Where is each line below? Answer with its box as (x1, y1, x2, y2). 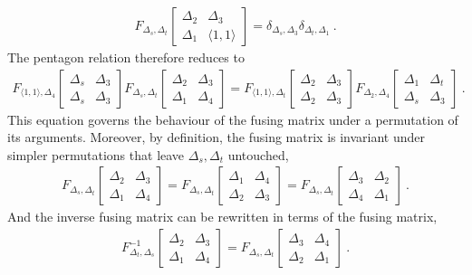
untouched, (227, 145, 289, 164)
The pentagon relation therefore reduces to (7, 48, 245, 67)
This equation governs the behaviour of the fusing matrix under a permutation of (7, 109, 458, 128)
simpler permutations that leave (7, 145, 185, 164)
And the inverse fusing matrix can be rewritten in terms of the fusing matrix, (7, 207, 438, 226)
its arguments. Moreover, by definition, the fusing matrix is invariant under (7, 128, 426, 147)
